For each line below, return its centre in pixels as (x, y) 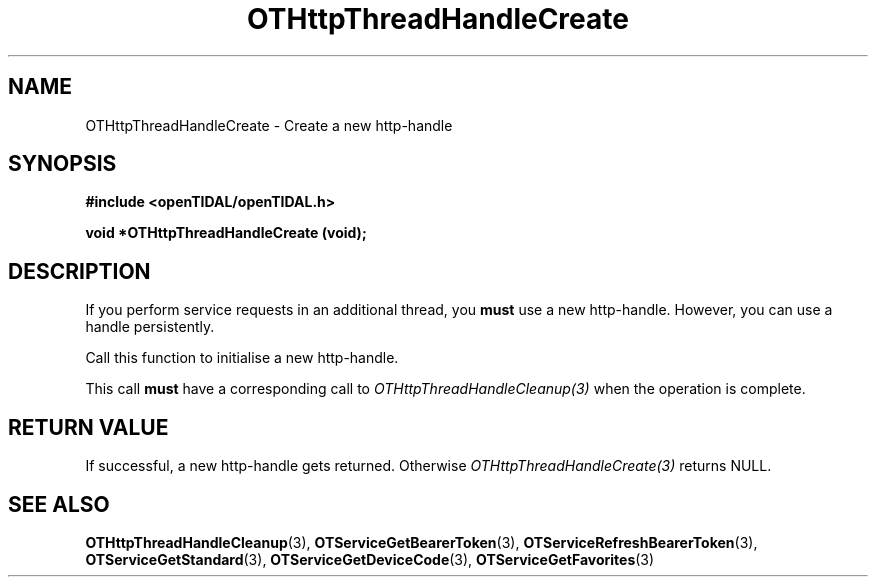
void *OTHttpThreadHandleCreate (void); (226, 233)
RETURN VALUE (88, 427)
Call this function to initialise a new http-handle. (242, 358)
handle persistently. (150, 327)
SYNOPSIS (62, 164)
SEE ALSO (59, 504)
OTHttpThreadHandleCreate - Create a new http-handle (269, 125)
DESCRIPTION (79, 271)
